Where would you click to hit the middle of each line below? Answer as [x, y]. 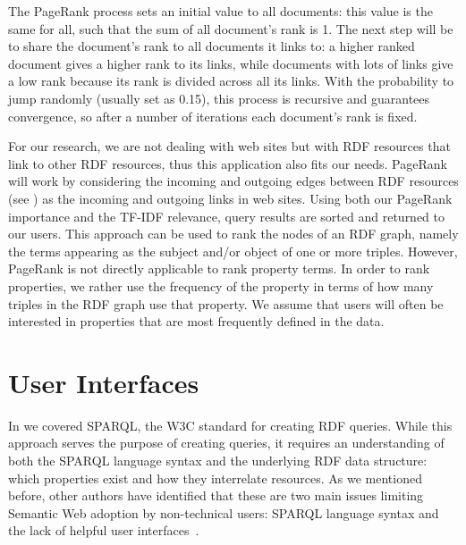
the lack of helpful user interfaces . [104, 530]
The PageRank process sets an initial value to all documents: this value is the [220, 11]
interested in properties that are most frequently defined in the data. [196, 321]
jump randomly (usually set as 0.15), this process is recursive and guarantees [219, 98]
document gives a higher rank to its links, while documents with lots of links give [231, 63]
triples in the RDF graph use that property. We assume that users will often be [226, 303]
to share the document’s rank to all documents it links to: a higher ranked [212, 46]
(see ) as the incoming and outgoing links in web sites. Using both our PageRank [230, 198]
